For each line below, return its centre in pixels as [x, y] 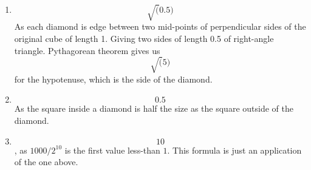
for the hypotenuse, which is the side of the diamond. [113, 79]
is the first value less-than [112, 150]
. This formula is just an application [234, 150]
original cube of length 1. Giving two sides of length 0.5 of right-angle [144, 38]
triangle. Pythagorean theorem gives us [87, 50]
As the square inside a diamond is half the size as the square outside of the [154, 108]
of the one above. [46, 162]
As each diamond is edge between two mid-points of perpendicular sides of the [160, 26]
